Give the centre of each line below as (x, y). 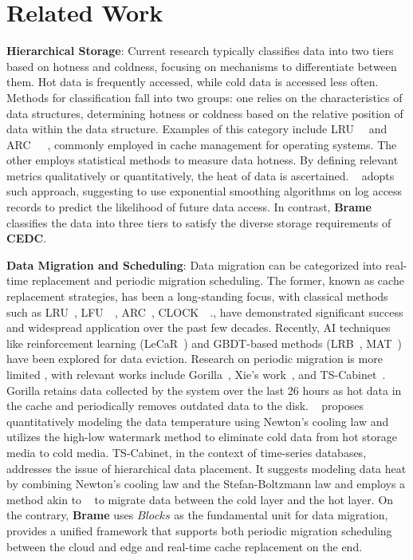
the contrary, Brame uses (70, 515)
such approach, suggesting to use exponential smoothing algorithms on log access (205, 191)
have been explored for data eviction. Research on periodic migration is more (195, 359)
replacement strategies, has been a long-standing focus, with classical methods (197, 296)
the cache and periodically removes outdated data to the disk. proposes (185, 406)
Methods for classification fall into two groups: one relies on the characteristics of (205, 97)
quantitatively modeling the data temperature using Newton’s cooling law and (198, 421)
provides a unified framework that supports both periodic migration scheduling (199, 530)
